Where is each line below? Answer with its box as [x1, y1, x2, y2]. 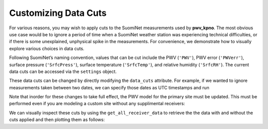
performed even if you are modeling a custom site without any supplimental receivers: [9, 101, 186, 107]
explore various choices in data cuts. [9, 45, 84, 52]
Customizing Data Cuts [9, 7, 107, 18]
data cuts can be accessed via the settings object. [9, 68, 117, 74]
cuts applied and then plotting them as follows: [9, 117, 105, 123]
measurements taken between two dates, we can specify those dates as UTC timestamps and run [9, 84, 209, 90]
